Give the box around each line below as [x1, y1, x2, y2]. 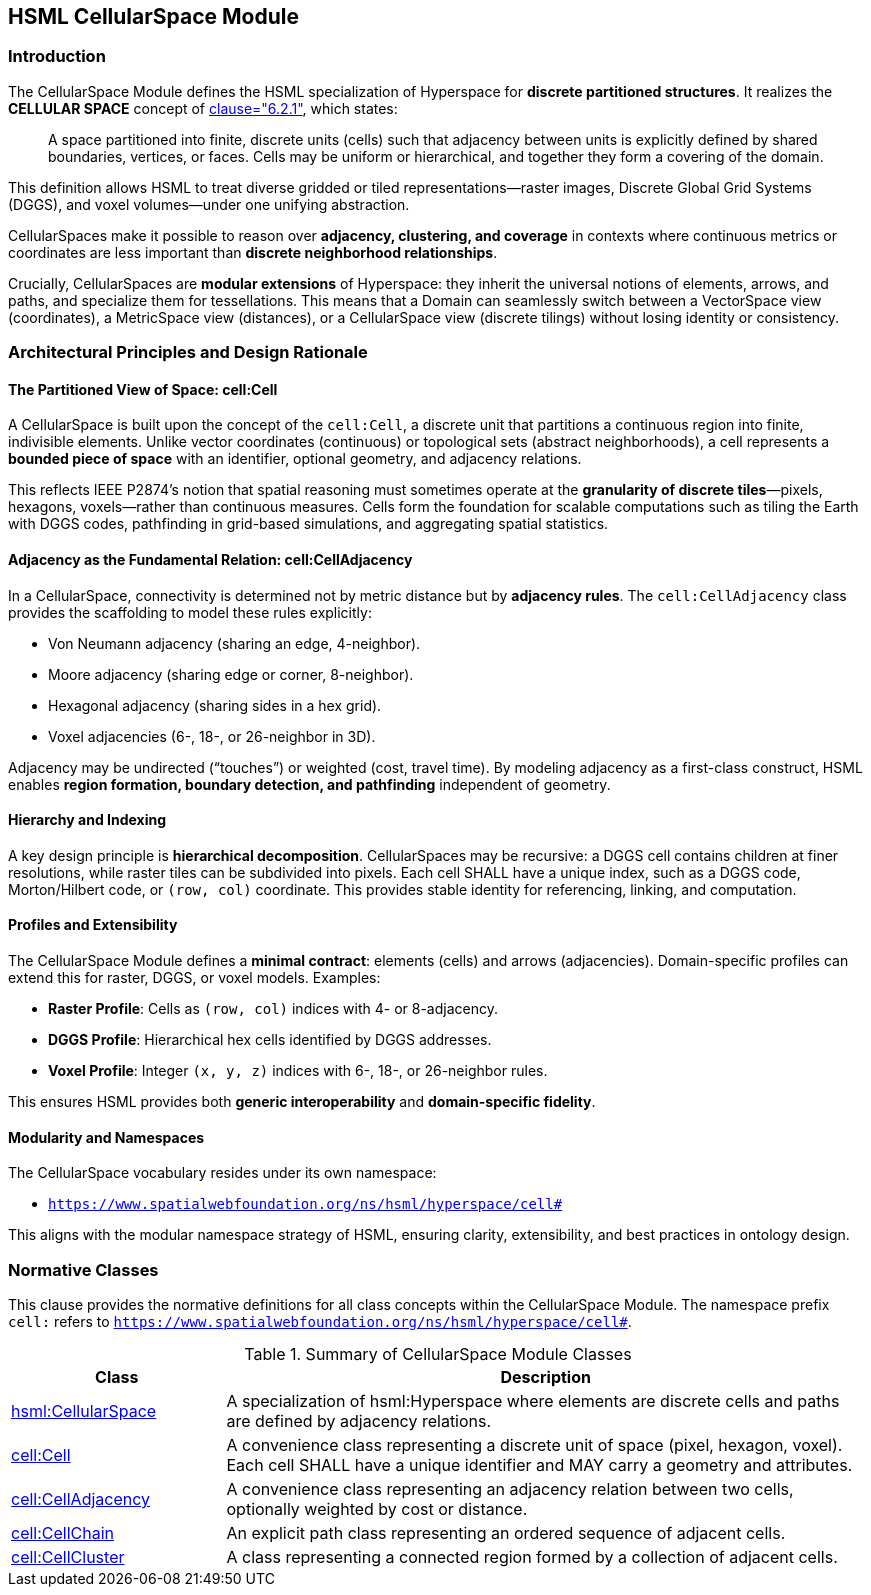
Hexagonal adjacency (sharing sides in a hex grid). [48, 696, 382, 714]
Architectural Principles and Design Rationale [8, 342, 368, 363]
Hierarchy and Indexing [8, 811, 167, 829]
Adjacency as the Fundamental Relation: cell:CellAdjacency [8, 551, 413, 568]
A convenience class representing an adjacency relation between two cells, [226, 1479, 794, 1500]
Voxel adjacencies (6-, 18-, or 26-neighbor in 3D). [48, 727, 376, 745]
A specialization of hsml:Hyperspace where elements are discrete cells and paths [226, 1391, 840, 1412]
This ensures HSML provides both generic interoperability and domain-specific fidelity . [8, 1093, 596, 1111]
